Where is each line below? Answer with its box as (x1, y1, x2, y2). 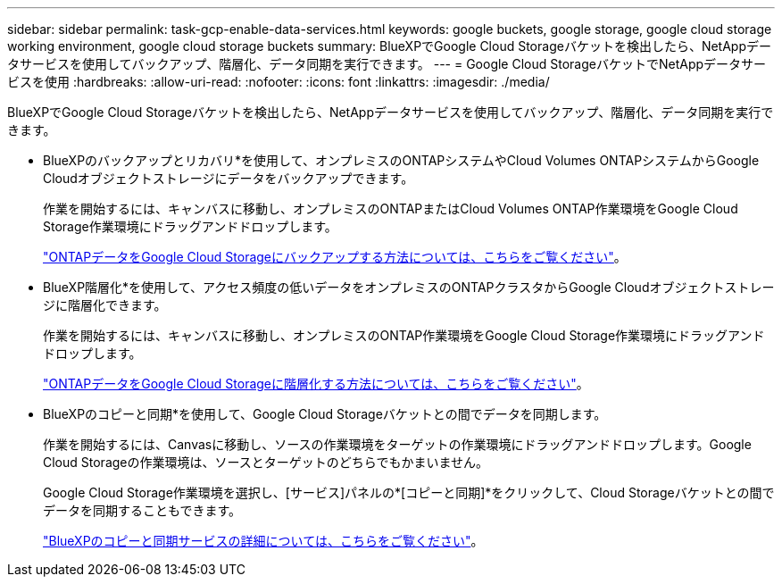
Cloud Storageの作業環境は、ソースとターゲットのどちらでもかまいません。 (43, 455, 488, 470)
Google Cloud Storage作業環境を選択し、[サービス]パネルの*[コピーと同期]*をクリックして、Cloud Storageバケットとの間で (43, 485, 775, 500)
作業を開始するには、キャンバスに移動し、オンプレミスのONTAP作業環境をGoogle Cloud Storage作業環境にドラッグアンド (43, 328, 765, 343)
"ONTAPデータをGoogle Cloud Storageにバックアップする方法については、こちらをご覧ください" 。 (43, 249, 627, 264)
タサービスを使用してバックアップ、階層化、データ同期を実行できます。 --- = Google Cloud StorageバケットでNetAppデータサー (7, 56, 767, 71)
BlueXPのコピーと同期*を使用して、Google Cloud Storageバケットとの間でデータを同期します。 (43, 406, 607, 421)
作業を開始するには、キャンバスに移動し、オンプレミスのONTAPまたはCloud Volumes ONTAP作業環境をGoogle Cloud (43, 201, 738, 216)
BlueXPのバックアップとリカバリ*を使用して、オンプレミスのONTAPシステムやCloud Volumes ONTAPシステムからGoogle (43, 153, 760, 168)
